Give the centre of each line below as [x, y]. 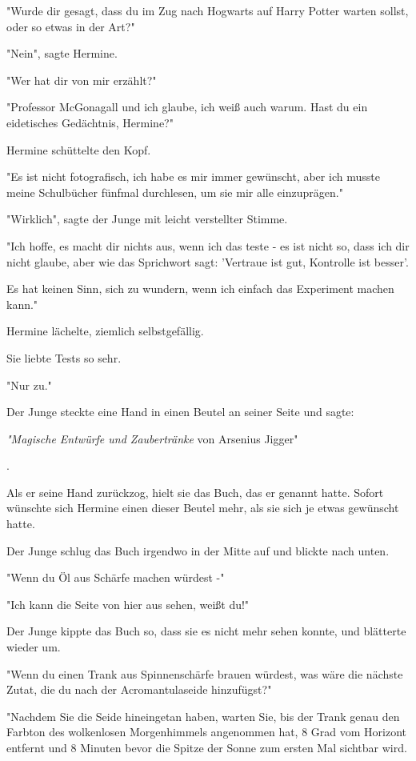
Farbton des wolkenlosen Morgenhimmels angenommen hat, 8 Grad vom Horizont [207, 732]
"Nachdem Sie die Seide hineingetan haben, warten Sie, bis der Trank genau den [203, 716]
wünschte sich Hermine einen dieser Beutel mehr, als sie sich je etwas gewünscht [203, 508]
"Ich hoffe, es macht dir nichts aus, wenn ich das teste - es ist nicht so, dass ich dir [208, 245]
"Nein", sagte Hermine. [62, 53]
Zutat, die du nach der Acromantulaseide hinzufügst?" [139, 689]
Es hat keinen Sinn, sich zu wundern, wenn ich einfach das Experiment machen [200, 288]
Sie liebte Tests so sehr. [64, 357]
